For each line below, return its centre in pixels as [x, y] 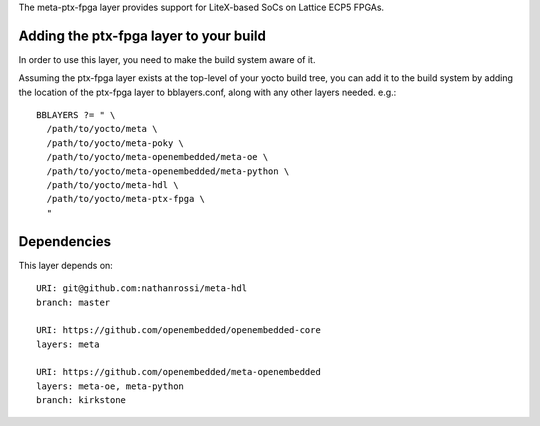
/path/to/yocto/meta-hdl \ [112, 185]
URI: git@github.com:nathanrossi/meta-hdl [142, 288]
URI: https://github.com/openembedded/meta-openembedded [179, 372]
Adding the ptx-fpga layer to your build [142, 35]
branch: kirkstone [81, 400]
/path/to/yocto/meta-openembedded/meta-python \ [168, 171]
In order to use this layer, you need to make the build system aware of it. [167, 59]
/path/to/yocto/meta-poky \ [115, 143]
